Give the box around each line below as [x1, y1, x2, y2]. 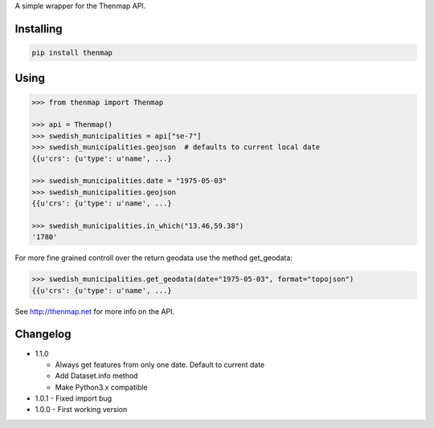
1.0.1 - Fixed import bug [35, 393, 113, 403]
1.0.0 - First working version [35, 405, 128, 414]
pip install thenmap [31, 48, 113, 57]
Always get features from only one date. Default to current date [55, 360, 265, 369]
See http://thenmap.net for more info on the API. [14, 306, 175, 316]
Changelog [14, 328, 72, 341]
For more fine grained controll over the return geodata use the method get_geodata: [14, 253, 293, 263]
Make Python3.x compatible [55, 382, 148, 392]
